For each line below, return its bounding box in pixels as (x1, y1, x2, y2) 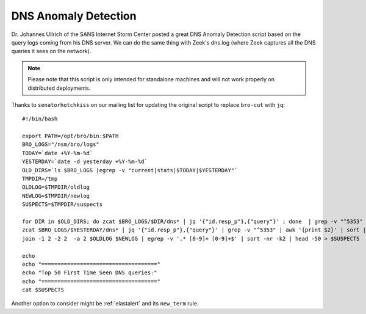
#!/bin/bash (22, 115, 58, 122)
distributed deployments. (27, 84, 91, 92)
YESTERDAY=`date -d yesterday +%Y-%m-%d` (22, 158, 148, 165)
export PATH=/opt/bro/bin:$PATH (22, 133, 119, 140)
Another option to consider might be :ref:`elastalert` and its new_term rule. (11, 300, 199, 307)
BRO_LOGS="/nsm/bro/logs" (22, 141, 100, 148)
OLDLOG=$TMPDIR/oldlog (22, 184, 90, 191)
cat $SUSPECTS (22, 287, 64, 293)
